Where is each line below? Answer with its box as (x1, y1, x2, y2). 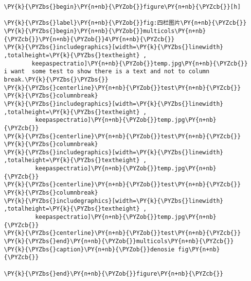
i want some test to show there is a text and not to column (4, 68, 210, 75)
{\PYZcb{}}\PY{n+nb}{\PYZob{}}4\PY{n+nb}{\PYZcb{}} (4, 35, 175, 43)
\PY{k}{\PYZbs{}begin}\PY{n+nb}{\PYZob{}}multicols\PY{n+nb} (4, 27, 206, 34)
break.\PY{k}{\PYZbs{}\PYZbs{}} (4, 76, 108, 83)
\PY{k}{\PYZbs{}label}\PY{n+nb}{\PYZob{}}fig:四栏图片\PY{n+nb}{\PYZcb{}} (4, 19, 247, 27)
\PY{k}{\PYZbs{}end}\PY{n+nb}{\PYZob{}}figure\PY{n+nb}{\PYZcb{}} (4, 270, 224, 277)
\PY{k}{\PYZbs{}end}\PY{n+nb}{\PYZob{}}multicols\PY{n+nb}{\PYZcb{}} (4, 238, 234, 245)
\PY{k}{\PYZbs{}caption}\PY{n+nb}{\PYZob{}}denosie (4, 246, 175, 253)
